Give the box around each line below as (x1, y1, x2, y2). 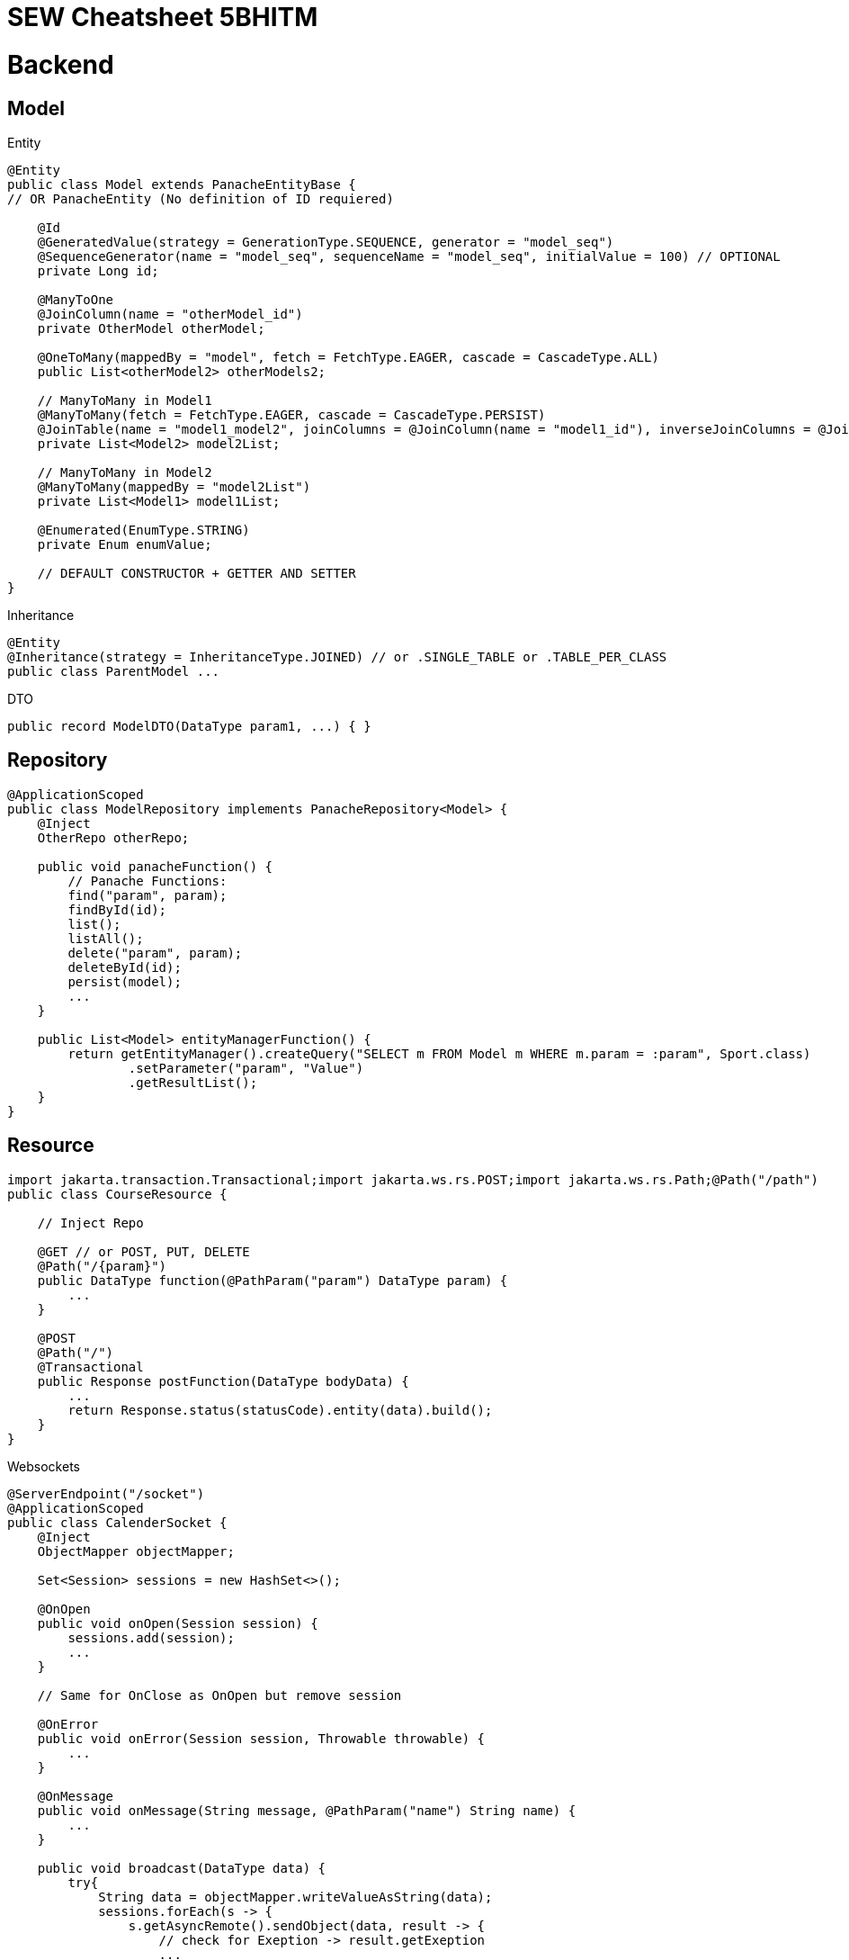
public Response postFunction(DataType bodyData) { (37, 1373, 409, 1389)
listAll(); (67, 931, 144, 946)
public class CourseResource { (7, 1186, 228, 1201)
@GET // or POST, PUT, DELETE (37, 1244, 250, 1259)
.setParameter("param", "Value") (128, 1060, 364, 1075)
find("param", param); (67, 887, 228, 903)
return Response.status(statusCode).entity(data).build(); (67, 1402, 493, 1417)
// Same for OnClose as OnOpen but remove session (37, 1687, 402, 1703)
